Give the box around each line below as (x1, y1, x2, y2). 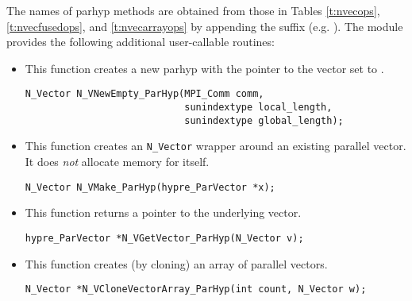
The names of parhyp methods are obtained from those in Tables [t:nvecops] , (6, 2, 380, 18)
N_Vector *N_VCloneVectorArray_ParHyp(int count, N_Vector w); (25, 284, 367, 295)
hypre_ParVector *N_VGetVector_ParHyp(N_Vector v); (25, 232, 304, 244)
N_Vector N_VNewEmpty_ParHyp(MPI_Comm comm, (25, 88, 264, 100)
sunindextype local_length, (184, 102, 333, 114)
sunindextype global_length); (184, 114, 344, 126)
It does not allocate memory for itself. (25, 153, 210, 169)
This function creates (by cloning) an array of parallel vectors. (25, 255, 328, 272)
